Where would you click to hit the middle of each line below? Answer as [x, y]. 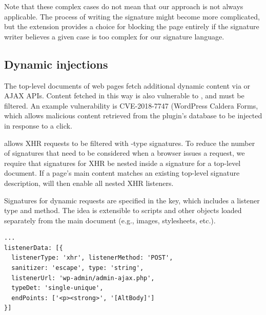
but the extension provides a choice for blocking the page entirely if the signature [132, 26]
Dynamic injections [56, 64]
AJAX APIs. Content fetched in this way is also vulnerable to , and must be [124, 96]
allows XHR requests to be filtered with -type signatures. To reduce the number [130, 143]
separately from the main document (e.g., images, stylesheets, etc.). [110, 220]
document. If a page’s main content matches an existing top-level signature [122, 173]
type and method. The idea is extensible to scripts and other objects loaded [123, 210]
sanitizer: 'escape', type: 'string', [78, 268]
